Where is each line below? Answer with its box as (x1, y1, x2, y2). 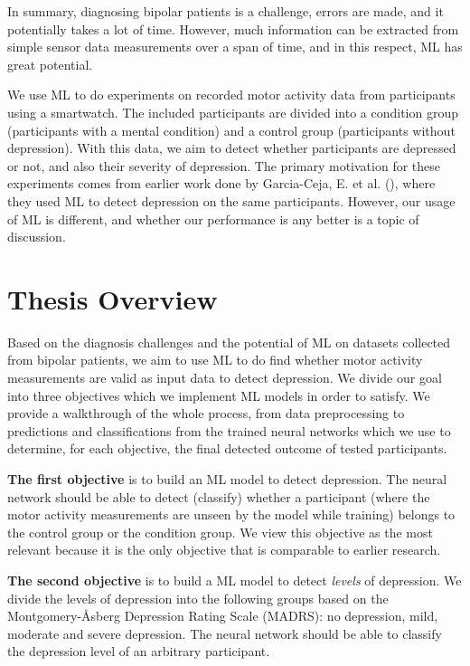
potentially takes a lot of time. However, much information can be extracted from (7, 19, 459, 38)
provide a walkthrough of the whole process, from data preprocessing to (7, 404, 405, 423)
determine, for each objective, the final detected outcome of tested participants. (7, 439, 447, 458)
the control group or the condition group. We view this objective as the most (7, 522, 433, 541)
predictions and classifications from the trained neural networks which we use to (7, 421, 451, 440)
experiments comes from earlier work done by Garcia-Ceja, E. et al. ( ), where (7, 174, 436, 193)
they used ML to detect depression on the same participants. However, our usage (7, 191, 456, 210)
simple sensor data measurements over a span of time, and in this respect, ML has (7, 37, 463, 56)
